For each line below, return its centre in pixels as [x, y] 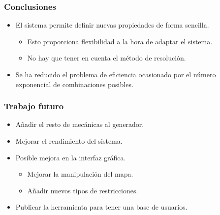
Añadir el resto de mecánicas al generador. [80, 124]
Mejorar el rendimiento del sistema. [69, 141]
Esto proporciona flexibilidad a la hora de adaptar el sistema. [120, 41]
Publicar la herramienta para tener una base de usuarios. [101, 207]
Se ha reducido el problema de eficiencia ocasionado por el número [116, 74]
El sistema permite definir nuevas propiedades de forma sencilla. [112, 25]
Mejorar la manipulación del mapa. [80, 174]
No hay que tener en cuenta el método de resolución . [107, 58]
